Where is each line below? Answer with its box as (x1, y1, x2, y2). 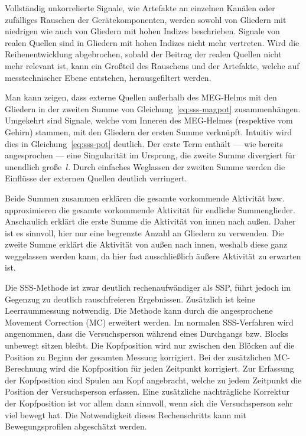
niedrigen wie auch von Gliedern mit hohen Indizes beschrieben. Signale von (5, 25, 280, 37)
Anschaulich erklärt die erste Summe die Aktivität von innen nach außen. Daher (5, 215, 296, 227)
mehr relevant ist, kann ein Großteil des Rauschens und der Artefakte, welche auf (5, 59, 300, 71)
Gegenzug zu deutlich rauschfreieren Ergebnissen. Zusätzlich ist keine (5, 292, 255, 305)
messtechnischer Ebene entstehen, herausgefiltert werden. (5, 71, 211, 83)
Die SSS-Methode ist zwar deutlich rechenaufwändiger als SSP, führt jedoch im (5, 281, 291, 294)
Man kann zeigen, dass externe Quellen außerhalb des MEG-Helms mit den (5, 91, 277, 103)
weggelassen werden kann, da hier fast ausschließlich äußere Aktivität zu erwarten (5, 249, 301, 262)
